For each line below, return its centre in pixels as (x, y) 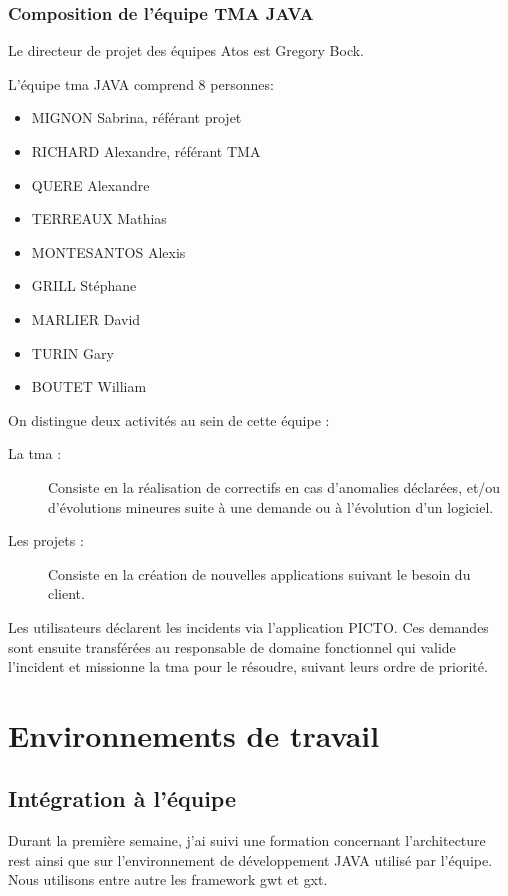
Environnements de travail (194, 734)
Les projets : (46, 540)
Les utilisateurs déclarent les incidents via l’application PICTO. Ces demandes (248, 626)
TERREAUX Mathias (99, 218)
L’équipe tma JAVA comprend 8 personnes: (141, 83)
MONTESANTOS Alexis (108, 251)
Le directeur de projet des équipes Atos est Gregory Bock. (186, 50)
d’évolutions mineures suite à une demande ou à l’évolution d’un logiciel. (271, 506)
